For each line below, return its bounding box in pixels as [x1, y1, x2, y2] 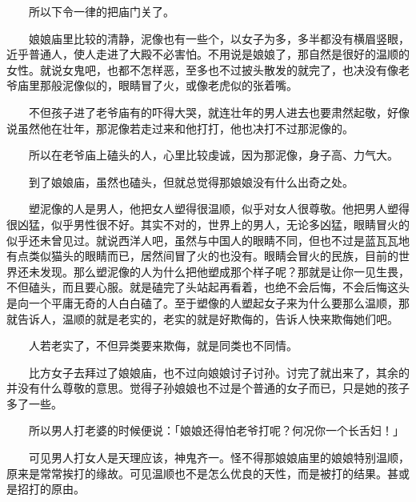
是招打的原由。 [6, 480, 85, 497]
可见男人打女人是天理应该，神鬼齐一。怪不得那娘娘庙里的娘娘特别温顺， [28, 449, 410, 466]
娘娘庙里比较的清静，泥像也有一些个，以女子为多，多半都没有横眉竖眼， [28, 30, 410, 46]
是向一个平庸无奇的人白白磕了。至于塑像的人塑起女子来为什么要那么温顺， [6, 294, 398, 311]
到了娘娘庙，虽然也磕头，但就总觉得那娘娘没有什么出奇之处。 [28, 173, 354, 190]
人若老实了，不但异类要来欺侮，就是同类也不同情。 [28, 337, 298, 354]
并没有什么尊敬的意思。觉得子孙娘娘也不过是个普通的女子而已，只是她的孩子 [6, 380, 410, 396]
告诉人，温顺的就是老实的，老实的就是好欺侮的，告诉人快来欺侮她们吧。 [17, 310, 398, 327]
